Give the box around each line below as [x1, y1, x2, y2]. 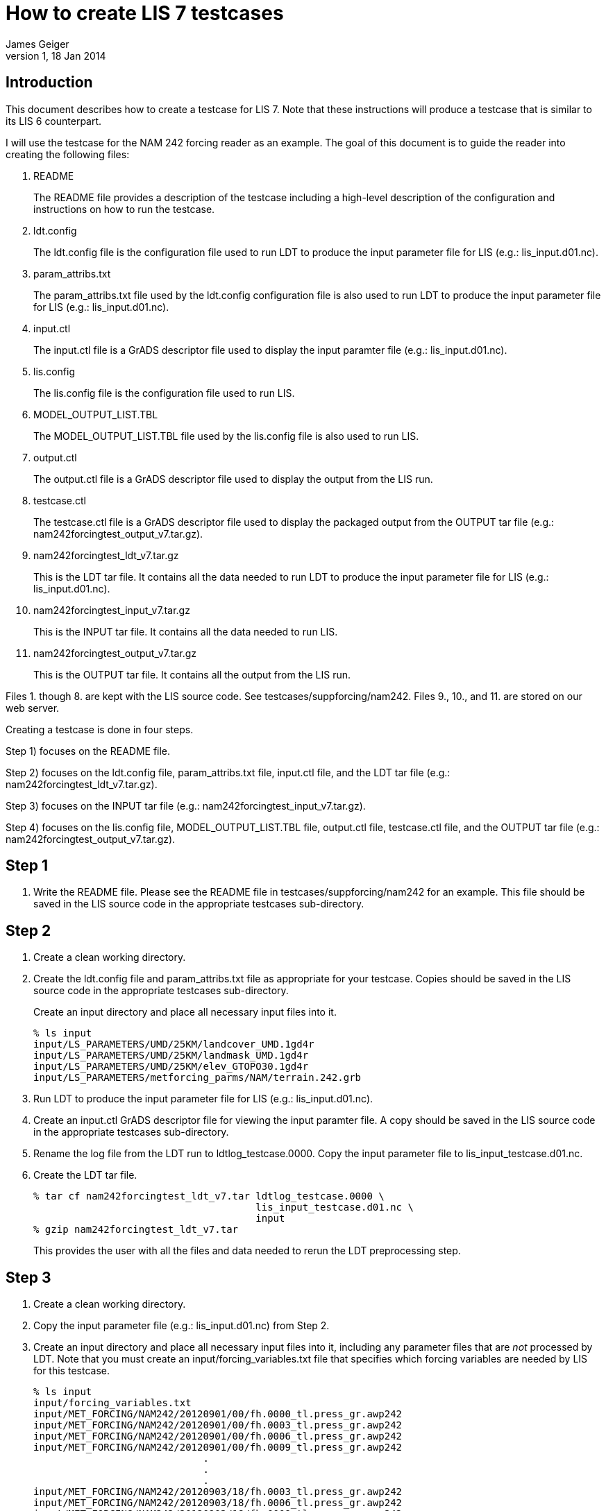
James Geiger [6, 37, 69, 50]
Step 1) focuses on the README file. [6, 744, 171, 757]
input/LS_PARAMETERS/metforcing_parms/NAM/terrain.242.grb [33, 1072, 362, 1084]
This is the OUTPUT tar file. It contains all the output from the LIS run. [33, 668, 351, 681]
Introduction [6, 74, 93, 92]
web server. [6, 701, 60, 714]
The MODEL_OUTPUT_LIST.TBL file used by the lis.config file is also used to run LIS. [33, 429, 419, 442]
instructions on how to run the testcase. [33, 203, 215, 215]
